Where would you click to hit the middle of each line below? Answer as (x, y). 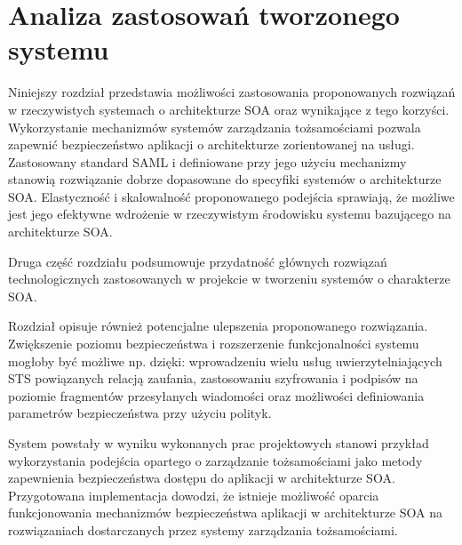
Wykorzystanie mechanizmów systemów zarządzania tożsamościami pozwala (215, 127)
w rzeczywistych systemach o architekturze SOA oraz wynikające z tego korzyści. (229, 109)
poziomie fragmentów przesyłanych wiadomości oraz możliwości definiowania (216, 395)
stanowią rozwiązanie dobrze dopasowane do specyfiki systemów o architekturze (225, 179)
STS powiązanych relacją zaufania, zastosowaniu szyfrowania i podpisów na (213, 378)
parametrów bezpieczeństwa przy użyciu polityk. (140, 413)
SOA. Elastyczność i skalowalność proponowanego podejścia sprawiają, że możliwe (231, 196)
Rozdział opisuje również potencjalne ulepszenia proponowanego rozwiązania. (218, 326)
